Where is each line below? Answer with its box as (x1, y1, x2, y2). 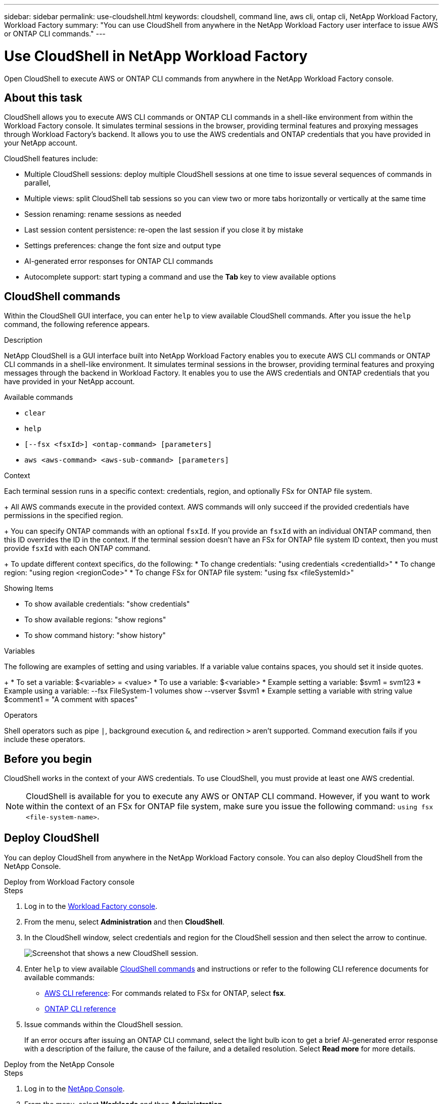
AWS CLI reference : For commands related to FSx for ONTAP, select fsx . (45, 988, 286, 997)
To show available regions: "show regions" (24, 615, 166, 624)
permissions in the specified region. (4, 511, 123, 520)
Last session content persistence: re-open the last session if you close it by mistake (24, 225, 303, 235)
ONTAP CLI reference (45, 1004, 116, 1013)
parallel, (24, 178, 51, 188)
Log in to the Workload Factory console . (24, 901, 158, 910)
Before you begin (4, 752, 92, 765)
